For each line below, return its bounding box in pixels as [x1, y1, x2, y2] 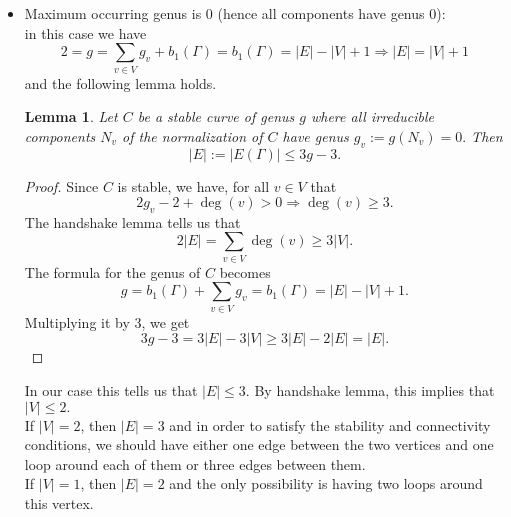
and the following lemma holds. [24, 72, 217, 93]
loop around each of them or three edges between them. [24, 453, 366, 474]
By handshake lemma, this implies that [254, 379, 495, 400]
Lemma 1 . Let [24, 106, 118, 127]
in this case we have [24, 22, 147, 43]
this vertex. [24, 492, 94, 513]
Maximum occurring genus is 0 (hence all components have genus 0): [24, 3, 446, 23]
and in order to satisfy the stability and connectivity [169, 414, 491, 435]
